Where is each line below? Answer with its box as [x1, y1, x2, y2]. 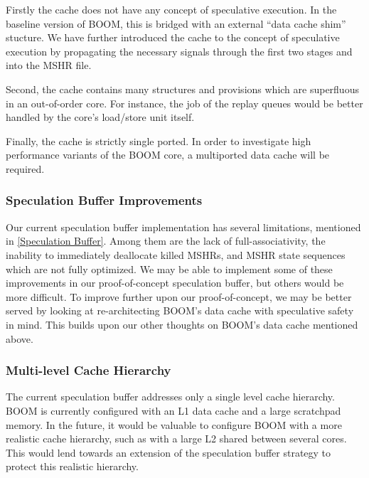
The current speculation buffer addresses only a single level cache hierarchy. [6, 389, 335, 404]
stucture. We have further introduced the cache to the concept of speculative [6, 30, 340, 45]
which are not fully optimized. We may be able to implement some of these [6, 261, 333, 276]
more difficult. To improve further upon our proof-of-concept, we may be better [6, 289, 352, 304]
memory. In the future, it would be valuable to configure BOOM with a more [6, 417, 342, 432]
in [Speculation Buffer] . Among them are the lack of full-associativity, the [6, 233, 326, 248]
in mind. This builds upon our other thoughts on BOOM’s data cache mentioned [6, 317, 358, 331]
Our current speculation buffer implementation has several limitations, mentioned [6, 219, 361, 234]
